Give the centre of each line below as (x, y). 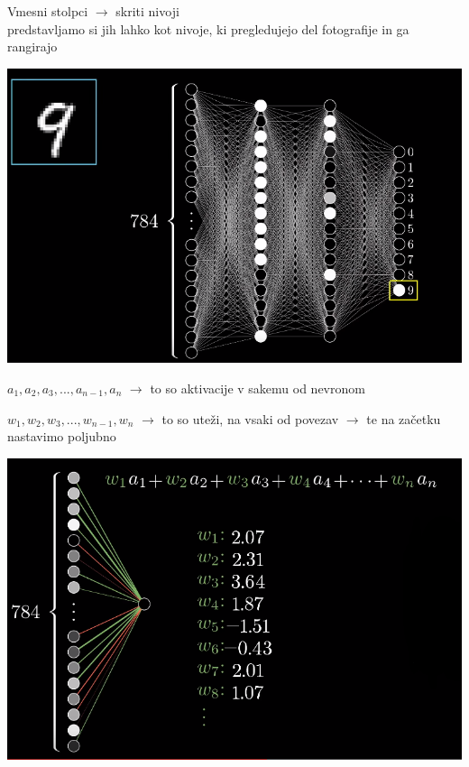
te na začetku (404, 418)
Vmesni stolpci (48, 11)
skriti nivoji (147, 11)
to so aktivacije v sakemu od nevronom (257, 388)
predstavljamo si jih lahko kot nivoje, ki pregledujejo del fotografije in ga (208, 28)
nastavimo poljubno (62, 436)
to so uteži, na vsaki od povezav (250, 418)
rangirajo (32, 46)
